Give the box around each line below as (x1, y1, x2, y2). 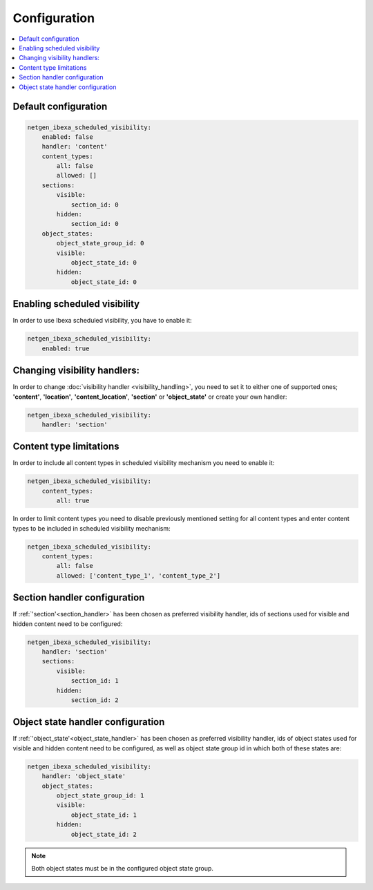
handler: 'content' (41, 142, 108, 151)
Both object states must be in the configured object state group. (31, 864, 214, 872)
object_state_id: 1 (70, 811, 137, 819)
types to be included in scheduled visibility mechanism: (12, 524, 171, 532)
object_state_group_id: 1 (56, 791, 144, 799)
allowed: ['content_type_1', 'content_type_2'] (56, 571, 221, 580)
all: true (56, 497, 90, 504)
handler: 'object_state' (41, 773, 126, 780)
